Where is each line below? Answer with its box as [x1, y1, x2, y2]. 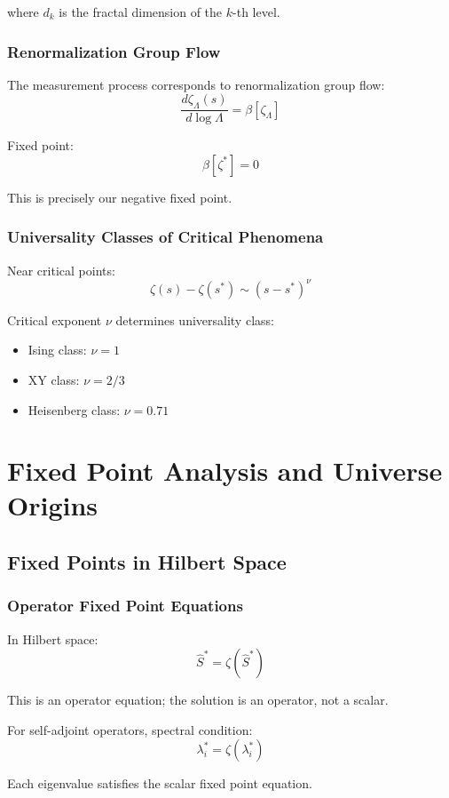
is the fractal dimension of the [59, 3, 223, 20]
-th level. [232, 3, 280, 20]
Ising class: [28, 340, 87, 359]
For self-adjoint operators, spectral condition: [7, 720, 253, 738]
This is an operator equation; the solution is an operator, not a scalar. [7, 690, 389, 709]
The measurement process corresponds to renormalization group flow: [7, 75, 385, 93]
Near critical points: [7, 260, 115, 279]
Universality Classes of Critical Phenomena [7, 226, 324, 248]
